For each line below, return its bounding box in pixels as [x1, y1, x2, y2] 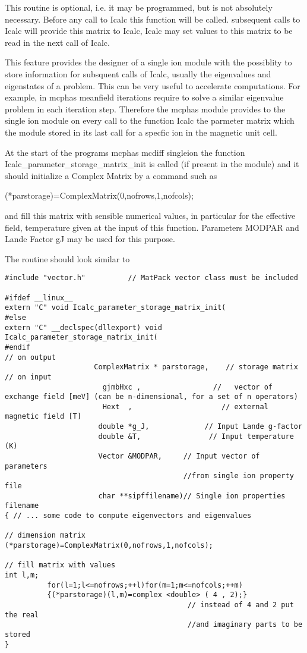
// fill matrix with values [5, 561, 116, 570]
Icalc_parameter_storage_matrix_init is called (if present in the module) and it [5, 158, 299, 170]
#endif [5, 343, 30, 351]
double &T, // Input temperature [98, 432, 294, 441]
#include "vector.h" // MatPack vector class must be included [5, 274, 298, 282]
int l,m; [5, 570, 39, 579]
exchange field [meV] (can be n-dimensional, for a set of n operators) [5, 393, 298, 401]
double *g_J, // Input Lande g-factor [98, 422, 303, 431]
